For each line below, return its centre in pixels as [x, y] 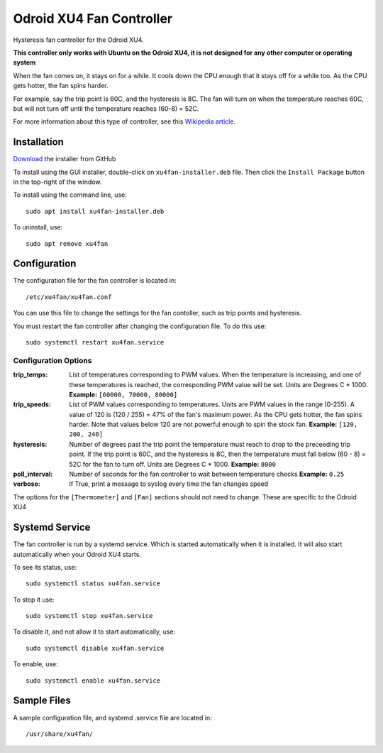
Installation [38, 142]
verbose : [27, 484]
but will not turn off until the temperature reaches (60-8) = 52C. [106, 108]
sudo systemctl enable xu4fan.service [93, 681]
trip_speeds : [32, 404]
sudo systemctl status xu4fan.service [93, 584]
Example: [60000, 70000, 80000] [123, 394]
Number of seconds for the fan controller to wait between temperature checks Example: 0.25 [207, 474]
